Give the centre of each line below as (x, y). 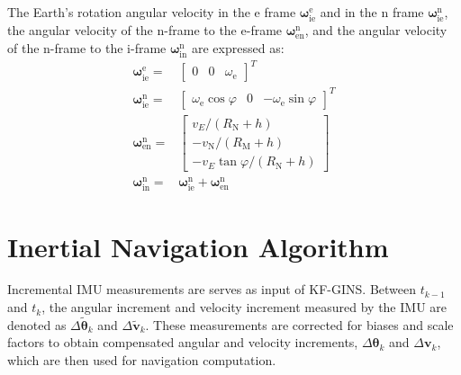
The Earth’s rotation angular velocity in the (129, 12)
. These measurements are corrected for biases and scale (299, 324)
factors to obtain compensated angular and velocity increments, (183, 342)
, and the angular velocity (376, 30)
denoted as (37, 324)
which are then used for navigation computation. (142, 360)
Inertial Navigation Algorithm (198, 246)
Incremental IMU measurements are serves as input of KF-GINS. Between (212, 289)
